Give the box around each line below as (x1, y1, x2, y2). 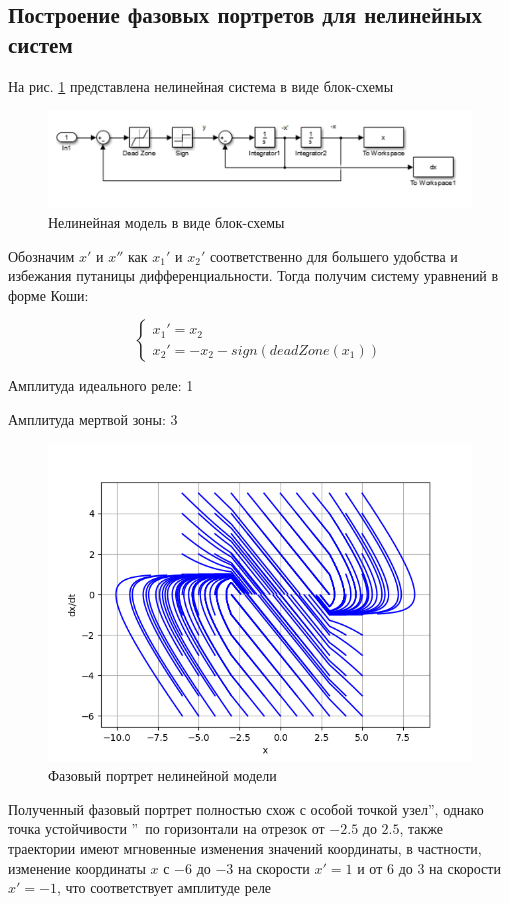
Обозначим (8, 245, 75, 266)
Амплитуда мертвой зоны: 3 (8, 408, 178, 429)
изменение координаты (8, 857, 146, 878)
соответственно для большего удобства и (209, 245, 458, 266)
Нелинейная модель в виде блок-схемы (48, 212, 285, 232)
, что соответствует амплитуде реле (56, 877, 272, 898)
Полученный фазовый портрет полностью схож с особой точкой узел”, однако (8, 798, 484, 819)
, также (399, 818, 444, 839)
